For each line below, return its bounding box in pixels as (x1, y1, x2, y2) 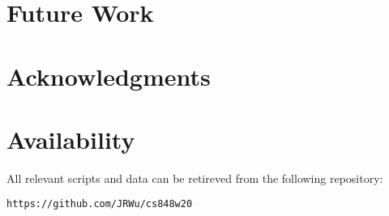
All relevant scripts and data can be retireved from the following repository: (6, 169, 383, 186)
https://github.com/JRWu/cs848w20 (6, 198, 193, 210)
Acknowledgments (6, 59, 211, 92)
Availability (6, 122, 135, 155)
